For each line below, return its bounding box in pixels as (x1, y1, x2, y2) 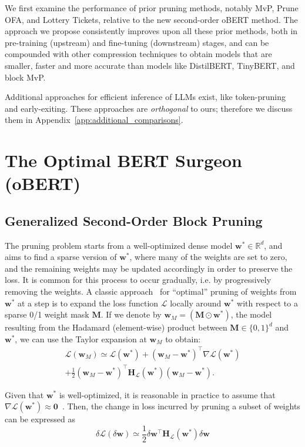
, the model (230, 308, 272, 321)
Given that (5, 388, 44, 401)
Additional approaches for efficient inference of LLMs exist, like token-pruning (5, 91, 286, 103)
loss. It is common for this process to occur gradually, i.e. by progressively (5, 273, 272, 286)
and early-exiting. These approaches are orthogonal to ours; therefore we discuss (5, 102, 293, 114)
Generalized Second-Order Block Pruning (5, 211, 263, 229)
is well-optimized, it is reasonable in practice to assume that (59, 388, 276, 401)
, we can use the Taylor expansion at (15, 332, 147, 345)
